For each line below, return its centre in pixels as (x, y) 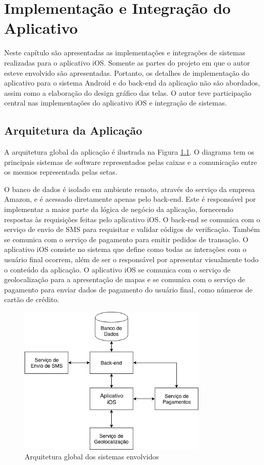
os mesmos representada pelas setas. (61, 172)
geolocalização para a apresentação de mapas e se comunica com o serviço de (125, 279)
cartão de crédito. (32, 299)
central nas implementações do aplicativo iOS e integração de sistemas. (116, 103)
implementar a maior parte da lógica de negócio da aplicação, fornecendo (119, 209)
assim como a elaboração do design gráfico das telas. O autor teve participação (128, 92)
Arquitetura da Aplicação (73, 130)
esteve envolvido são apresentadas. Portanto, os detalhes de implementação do (127, 72)
